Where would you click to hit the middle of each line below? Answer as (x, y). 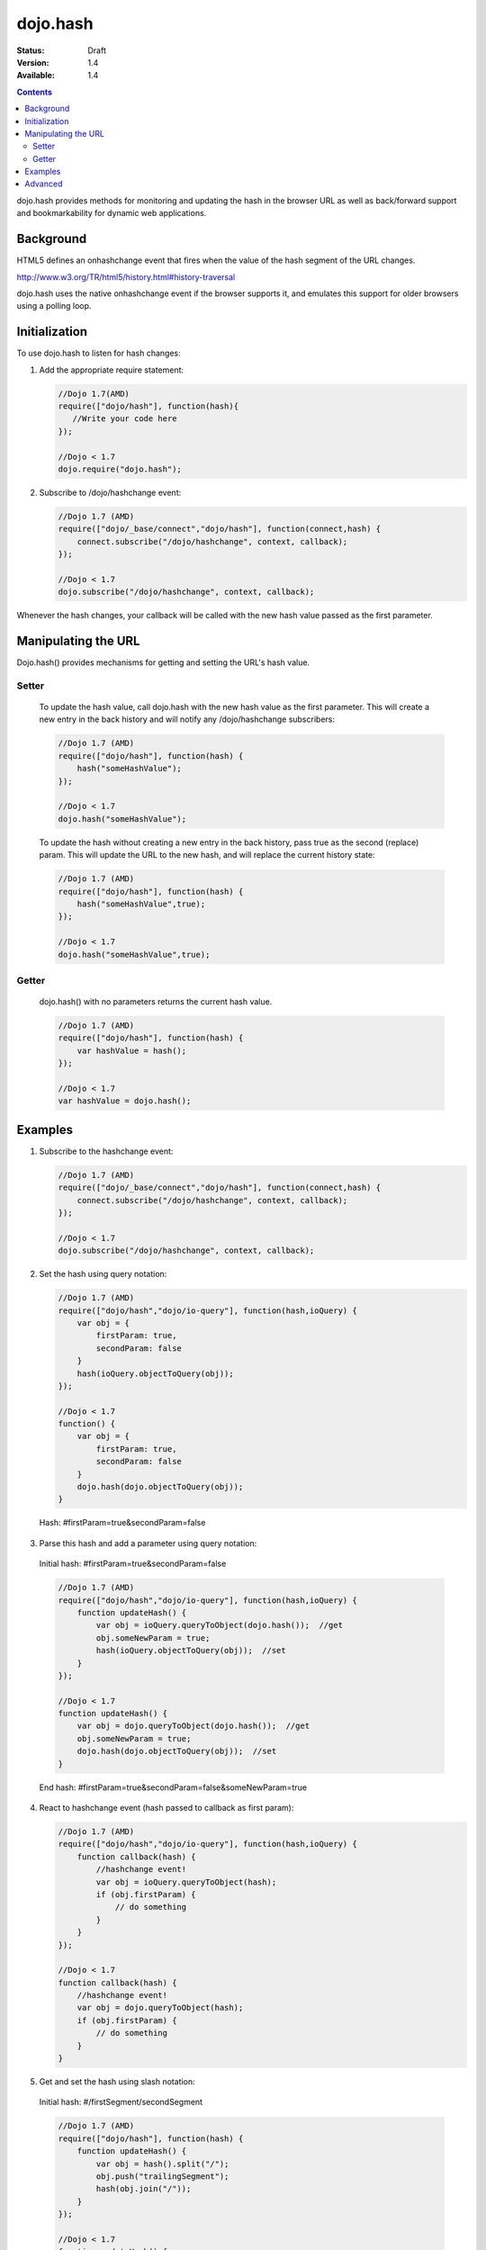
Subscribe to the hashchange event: (106, 1151)
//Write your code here (125, 419)
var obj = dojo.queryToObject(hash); (160, 2008)
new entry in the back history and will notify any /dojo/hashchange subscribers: (187, 719)
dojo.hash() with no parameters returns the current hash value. (156, 1002)
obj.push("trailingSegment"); (162, 2176)
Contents (35, 92)
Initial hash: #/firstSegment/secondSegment (121, 2102)
